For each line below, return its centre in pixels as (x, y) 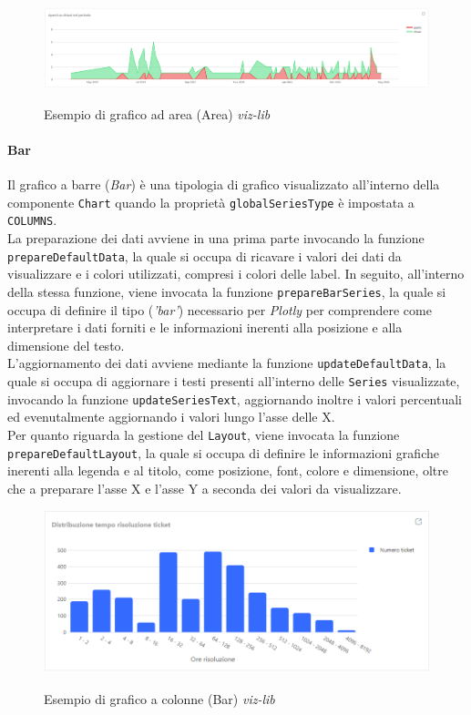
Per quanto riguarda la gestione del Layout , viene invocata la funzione (204, 434)
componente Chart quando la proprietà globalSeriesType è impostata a (211, 202)
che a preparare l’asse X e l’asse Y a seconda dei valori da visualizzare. (205, 488)
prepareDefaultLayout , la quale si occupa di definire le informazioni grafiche (223, 452)
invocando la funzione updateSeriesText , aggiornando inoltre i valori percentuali (235, 398)
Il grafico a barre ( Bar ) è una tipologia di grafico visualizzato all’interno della (224, 184)
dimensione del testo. (66, 345)
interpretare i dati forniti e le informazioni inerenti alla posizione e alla (205, 327)
